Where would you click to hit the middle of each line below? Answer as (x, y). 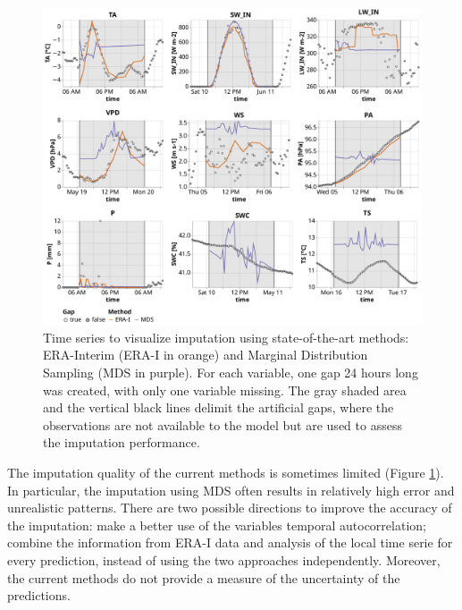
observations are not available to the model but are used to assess (223, 424)
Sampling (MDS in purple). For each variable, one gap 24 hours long (231, 373)
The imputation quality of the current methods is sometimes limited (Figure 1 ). (226, 473)
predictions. (39, 595)
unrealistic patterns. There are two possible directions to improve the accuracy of (230, 508)
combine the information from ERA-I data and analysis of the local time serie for (230, 542)
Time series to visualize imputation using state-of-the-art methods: (226, 337)
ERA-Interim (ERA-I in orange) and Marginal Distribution (206, 355)
